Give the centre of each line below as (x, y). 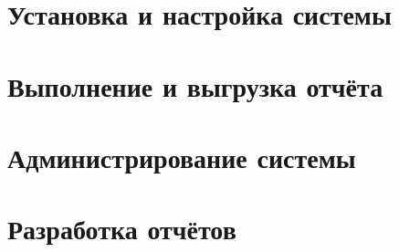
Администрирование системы (182, 157)
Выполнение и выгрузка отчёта (195, 85)
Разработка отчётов (122, 229)
